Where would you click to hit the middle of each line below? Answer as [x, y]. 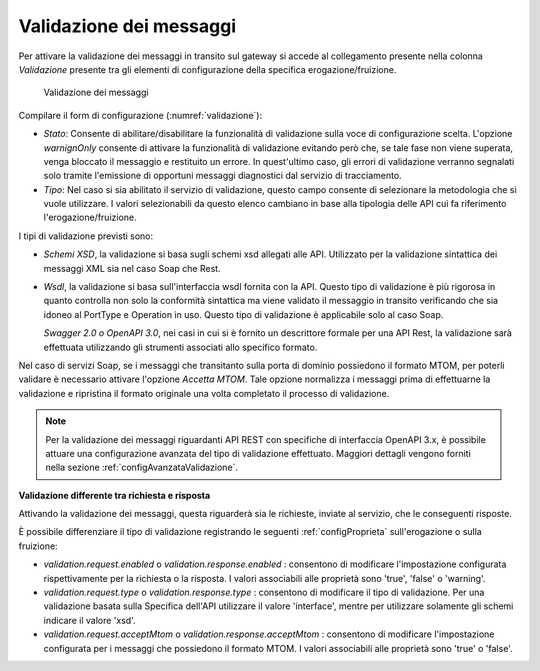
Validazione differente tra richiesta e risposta [114, 495]
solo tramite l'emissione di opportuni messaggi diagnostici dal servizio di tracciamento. [222, 176]
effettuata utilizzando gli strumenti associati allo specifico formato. [180, 347]
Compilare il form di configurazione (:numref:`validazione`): [140, 115]
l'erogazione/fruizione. [90, 217]
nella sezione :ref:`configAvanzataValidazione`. [142, 467]
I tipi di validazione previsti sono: [86, 236]
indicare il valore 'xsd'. [89, 620]
